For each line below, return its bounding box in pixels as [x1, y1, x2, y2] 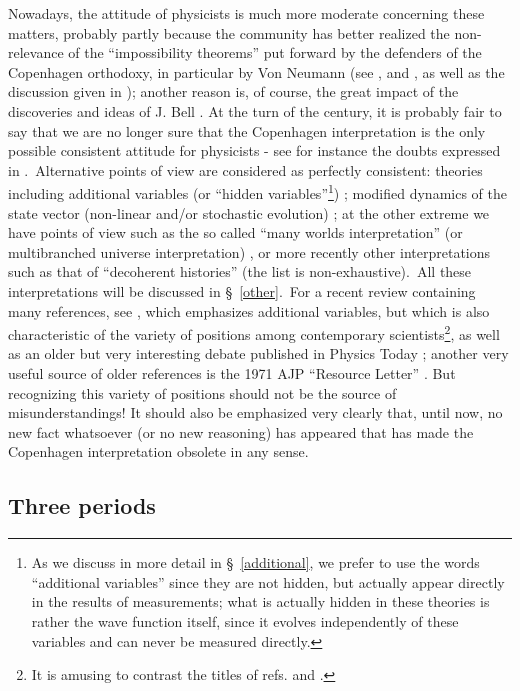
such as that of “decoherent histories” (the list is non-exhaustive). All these [8, 261, 472, 282]
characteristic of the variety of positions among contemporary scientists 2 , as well [8, 321, 500, 344]
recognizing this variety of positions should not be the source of [8, 382, 397, 403]
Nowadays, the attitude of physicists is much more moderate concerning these [8, 3, 485, 23]
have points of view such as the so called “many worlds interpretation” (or [8, 222, 463, 243]
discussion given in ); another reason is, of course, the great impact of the [8, 81, 459, 102]
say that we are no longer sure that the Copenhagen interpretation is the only [8, 120, 486, 141]
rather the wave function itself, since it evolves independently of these [31, 610, 459, 631]
